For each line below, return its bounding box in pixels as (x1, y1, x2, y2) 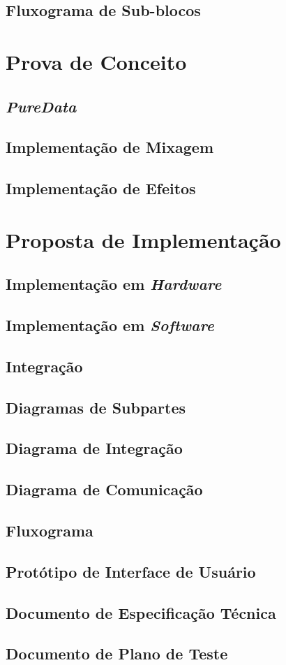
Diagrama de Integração (6, 437, 183, 459)
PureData (6, 95, 77, 117)
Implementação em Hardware (6, 273, 222, 295)
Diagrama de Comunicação (6, 478, 203, 500)
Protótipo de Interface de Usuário (6, 560, 256, 582)
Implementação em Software (6, 314, 214, 336)
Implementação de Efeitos (6, 177, 196, 199)
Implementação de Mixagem (6, 136, 214, 158)
